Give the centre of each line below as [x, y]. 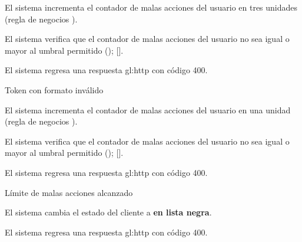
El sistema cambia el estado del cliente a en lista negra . [108, 212]
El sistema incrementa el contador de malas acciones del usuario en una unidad [148, 109]
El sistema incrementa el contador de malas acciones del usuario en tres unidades [151, 7]
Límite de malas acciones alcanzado [69, 192]
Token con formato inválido [54, 89]
